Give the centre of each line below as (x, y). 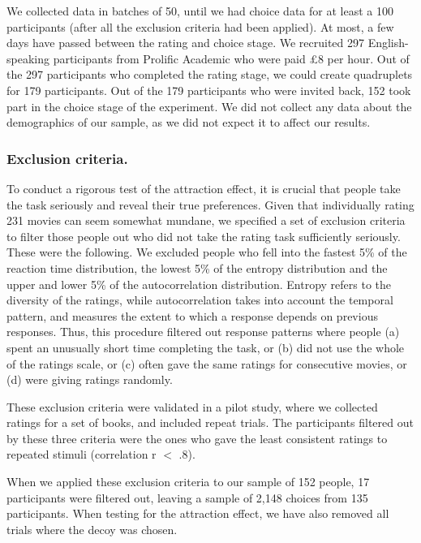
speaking (28, 58)
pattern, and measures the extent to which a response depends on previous (192, 315)
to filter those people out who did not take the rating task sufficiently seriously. (204, 236)
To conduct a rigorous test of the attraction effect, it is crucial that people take (204, 188)
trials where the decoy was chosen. (92, 529)
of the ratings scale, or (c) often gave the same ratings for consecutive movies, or (207, 363)
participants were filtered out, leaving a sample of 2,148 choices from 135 (187, 497)
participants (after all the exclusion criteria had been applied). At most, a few (200, 26)
